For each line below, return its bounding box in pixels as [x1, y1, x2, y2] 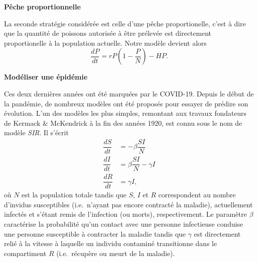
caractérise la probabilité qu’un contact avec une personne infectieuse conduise [4, 219, 243, 229]
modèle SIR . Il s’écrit [4, 127, 69, 138]
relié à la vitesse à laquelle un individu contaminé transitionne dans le [4, 238, 217, 249]
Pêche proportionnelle [4, 1, 81, 11]
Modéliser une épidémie [4, 72, 87, 82]
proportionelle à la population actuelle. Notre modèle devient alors [4, 37, 207, 48]
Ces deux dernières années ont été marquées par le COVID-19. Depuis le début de [4, 88, 254, 98]
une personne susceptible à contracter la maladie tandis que [4, 228, 186, 239]
